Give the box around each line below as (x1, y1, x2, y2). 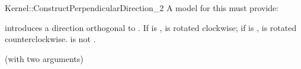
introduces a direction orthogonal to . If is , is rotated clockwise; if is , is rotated (5, 21, 297, 33)
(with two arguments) (5, 52, 84, 64)
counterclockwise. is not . (5, 33, 96, 45)
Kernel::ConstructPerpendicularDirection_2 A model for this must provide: (5, 2, 279, 13)
